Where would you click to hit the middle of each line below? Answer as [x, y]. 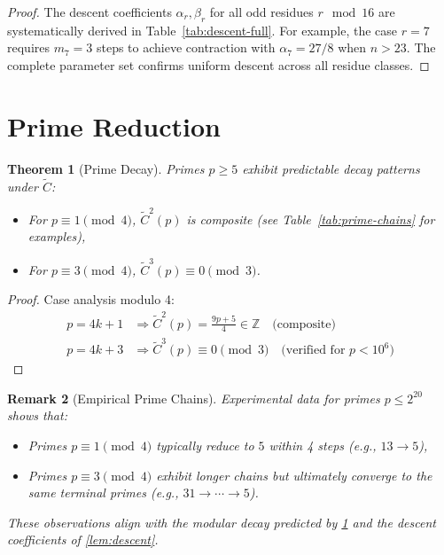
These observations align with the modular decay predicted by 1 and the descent [222, 522]
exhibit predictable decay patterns [331, 168]
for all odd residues [261, 12]
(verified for [313, 351]
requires [28, 47]
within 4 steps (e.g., [323, 446]
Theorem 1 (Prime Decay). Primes [106, 168]
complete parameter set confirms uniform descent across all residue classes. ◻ [218, 64]
